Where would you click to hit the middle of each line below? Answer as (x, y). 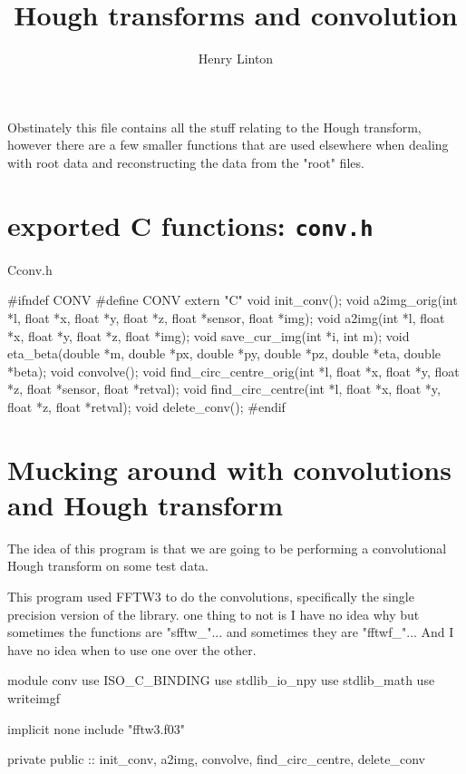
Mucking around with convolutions (229, 469)
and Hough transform (146, 504)
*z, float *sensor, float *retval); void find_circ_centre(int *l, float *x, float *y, (224, 389)
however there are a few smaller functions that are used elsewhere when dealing (228, 145)
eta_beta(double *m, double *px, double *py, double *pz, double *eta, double (224, 353)
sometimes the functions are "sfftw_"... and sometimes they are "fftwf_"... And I (231, 632)
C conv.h (30, 269)
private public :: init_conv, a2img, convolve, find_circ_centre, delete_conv (216, 759)
